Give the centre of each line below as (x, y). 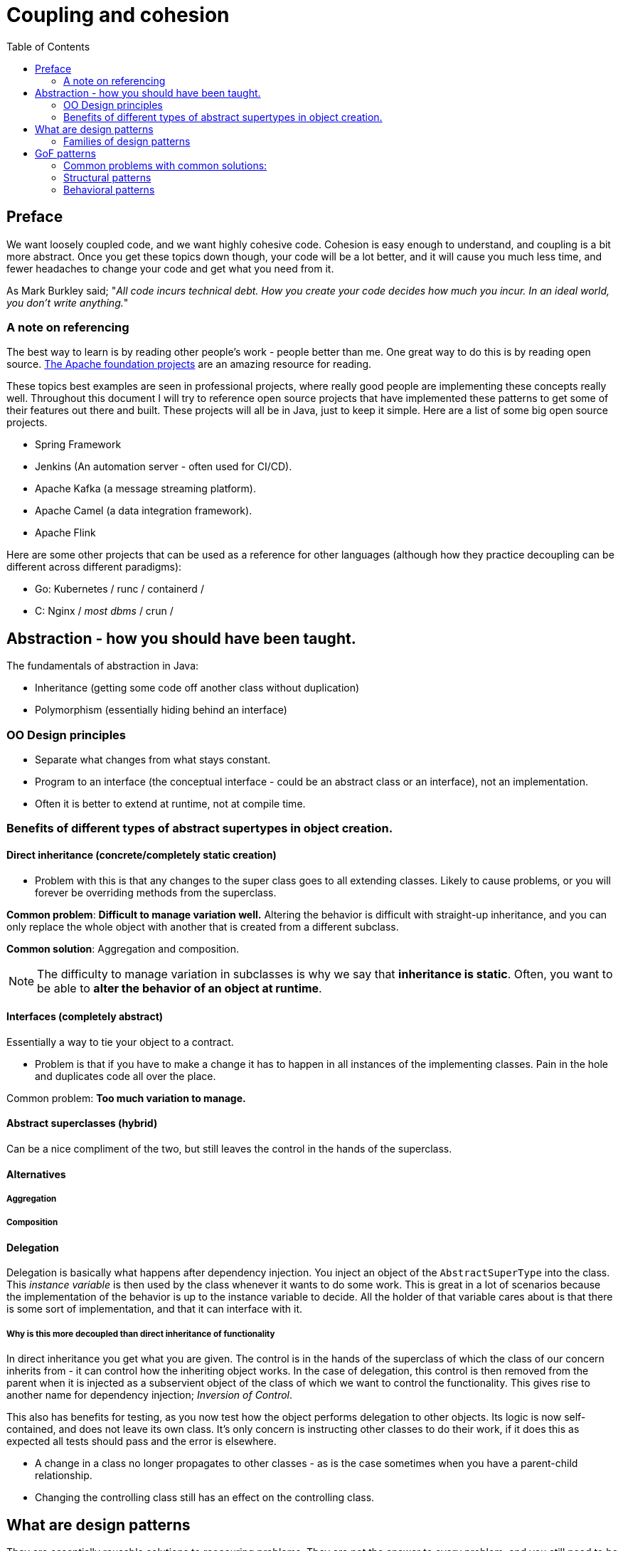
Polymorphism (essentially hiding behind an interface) (161, 710)
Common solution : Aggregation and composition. (123, 948)
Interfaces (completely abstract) (85, 1017)
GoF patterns (65, 153)
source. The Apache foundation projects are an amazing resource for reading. (189, 364)
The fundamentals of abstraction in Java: (103, 666)
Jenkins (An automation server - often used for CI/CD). (164, 467)
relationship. (64, 1476)
